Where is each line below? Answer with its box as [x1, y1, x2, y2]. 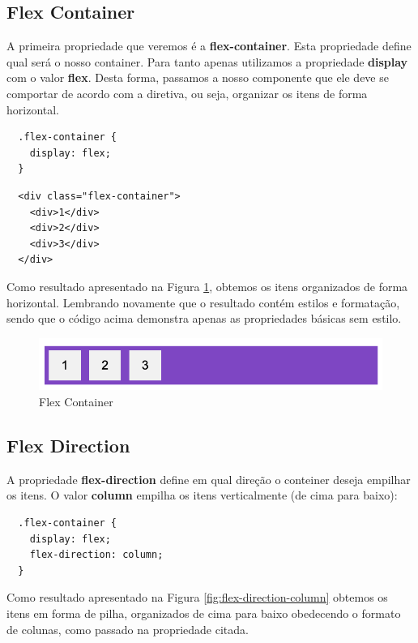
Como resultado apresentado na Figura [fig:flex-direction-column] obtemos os [6, 589, 388, 606]
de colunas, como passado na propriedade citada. [6, 620, 249, 637]
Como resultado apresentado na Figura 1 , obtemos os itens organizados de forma [6, 277, 408, 294]
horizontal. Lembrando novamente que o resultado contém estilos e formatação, [6, 294, 400, 311]
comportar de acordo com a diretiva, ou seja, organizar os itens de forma [6, 84, 368, 101]
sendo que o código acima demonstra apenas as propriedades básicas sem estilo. [6, 310, 402, 327]
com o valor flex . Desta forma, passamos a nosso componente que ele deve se [6, 69, 389, 86]
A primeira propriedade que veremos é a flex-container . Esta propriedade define [6, 37, 412, 54]
